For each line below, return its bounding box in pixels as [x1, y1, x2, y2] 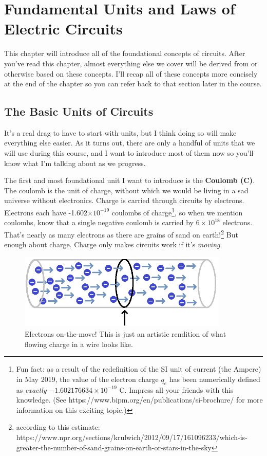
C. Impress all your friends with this [119, 384, 234, 395]
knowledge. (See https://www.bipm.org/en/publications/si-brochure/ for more [16, 394, 263, 405]
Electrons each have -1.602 [4, 207, 88, 217]
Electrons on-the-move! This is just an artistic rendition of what [25, 329, 226, 339]
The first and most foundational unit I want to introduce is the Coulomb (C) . [4, 175, 255, 186]
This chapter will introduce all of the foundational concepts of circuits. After [4, 48, 245, 59]
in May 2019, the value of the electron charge [16, 373, 159, 384]
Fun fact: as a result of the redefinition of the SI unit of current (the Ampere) [16, 363, 261, 374]
